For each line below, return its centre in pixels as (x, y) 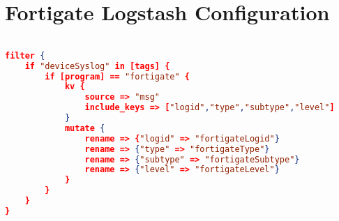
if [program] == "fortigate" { (117, 76)
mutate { (85, 128)
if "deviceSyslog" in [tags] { (97, 66)
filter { (25, 55)
